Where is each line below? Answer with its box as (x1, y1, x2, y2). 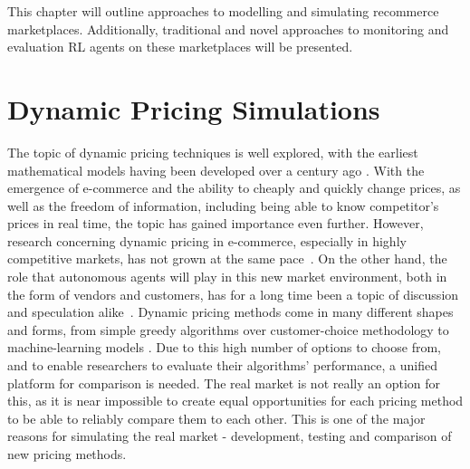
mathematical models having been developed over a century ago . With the (7, 160, 425, 179)
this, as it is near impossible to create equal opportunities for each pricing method (7, 391, 464, 410)
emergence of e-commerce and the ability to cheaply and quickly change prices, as (7, 178, 461, 197)
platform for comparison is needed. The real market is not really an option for (7, 373, 441, 392)
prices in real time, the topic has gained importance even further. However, (7, 214, 424, 233)
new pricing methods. (7, 445, 127, 463)
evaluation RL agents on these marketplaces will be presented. (7, 37, 353, 56)
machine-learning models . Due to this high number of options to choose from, (7, 338, 441, 357)
